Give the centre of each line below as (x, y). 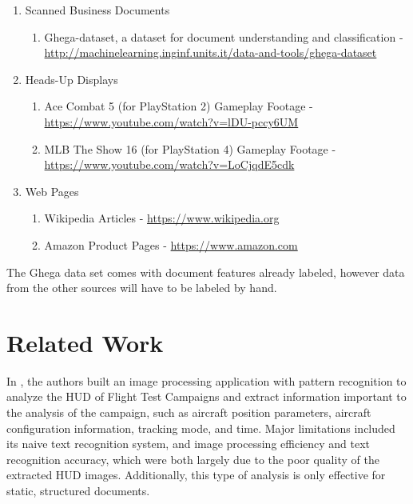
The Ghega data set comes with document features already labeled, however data (206, 272)
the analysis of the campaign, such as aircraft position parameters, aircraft (189, 412)
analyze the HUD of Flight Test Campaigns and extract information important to (206, 396)
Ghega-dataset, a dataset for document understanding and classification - (224, 36)
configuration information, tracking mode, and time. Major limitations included (201, 428)
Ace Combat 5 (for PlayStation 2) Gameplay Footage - (179, 106)
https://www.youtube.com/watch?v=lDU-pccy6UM (171, 121)
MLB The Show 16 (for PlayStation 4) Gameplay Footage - (190, 148)
